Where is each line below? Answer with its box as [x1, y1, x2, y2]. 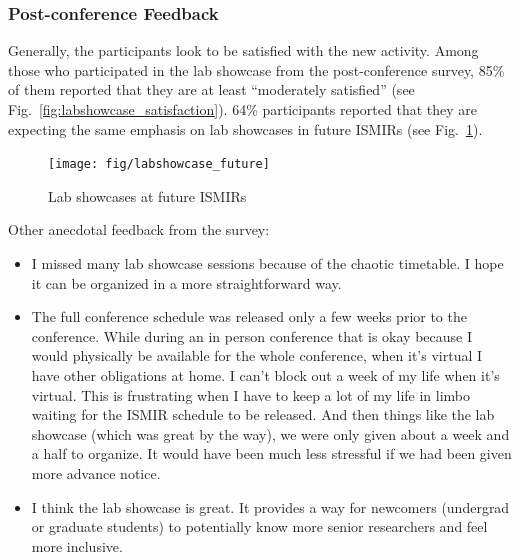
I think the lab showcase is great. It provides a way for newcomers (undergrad [31, 496, 510, 517]
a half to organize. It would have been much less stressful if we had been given [31, 443, 512, 464]
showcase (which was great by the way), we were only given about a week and [31, 423, 510, 444]
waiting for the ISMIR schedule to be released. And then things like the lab [31, 404, 495, 425]
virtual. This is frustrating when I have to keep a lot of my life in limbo [31, 384, 471, 405]
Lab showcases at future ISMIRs [48, 185, 247, 206]
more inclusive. [31, 535, 123, 556]
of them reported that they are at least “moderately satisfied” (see [8, 79, 415, 100]
